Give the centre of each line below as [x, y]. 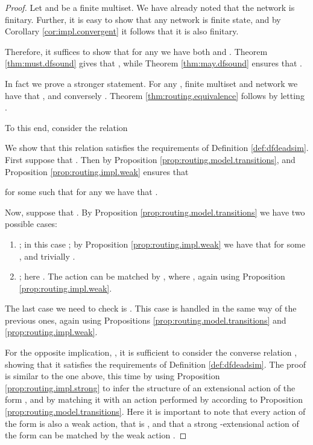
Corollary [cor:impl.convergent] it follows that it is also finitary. [122, 31]
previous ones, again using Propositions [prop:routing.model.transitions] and [146, 320]
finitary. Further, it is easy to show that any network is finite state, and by [143, 19]
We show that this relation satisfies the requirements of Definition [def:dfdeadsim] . [157, 148]
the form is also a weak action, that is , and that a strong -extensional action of [152, 423]
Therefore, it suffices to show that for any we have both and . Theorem [136, 51]
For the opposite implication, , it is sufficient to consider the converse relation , [151, 352]
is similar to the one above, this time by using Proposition [112, 376]
